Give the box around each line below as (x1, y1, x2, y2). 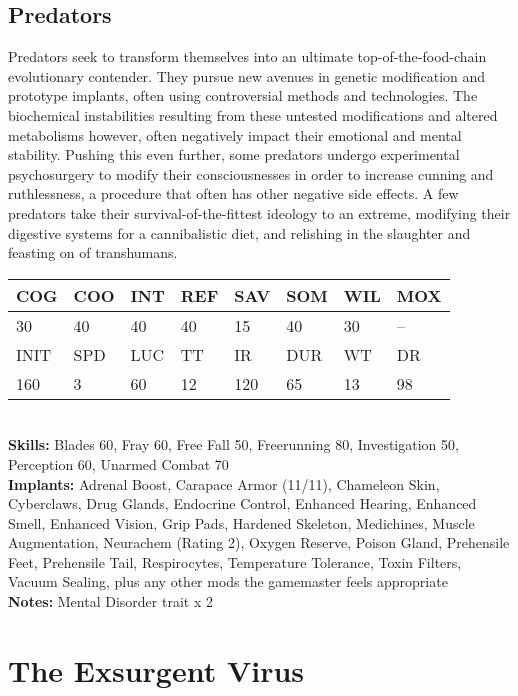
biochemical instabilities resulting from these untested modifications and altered (8, 104, 498, 125)
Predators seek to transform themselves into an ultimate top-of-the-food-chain (8, 46, 487, 67)
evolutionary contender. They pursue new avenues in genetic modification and (8, 65, 486, 86)
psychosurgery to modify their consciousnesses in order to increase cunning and (8, 163, 494, 184)
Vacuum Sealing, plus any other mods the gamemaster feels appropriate (8, 571, 448, 592)
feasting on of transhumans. (8, 242, 178, 263)
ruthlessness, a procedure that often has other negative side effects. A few (8, 183, 459, 204)
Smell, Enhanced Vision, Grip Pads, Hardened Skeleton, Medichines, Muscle (8, 512, 475, 533)
